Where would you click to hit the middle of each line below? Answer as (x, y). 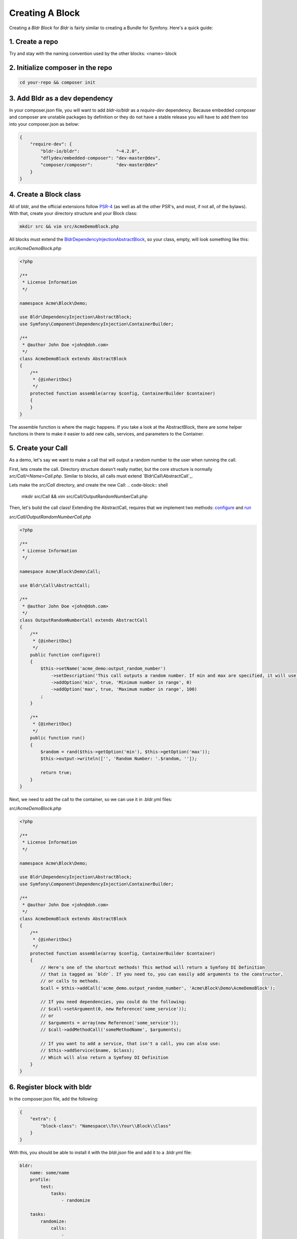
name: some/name (49, 1173)
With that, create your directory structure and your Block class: (74, 213)
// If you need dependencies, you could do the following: (114, 1002)
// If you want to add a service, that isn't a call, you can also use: (130, 1043)
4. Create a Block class (45, 195)
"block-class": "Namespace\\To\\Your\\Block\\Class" (106, 1126)
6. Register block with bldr (50, 1087)
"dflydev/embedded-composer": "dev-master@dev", (100, 158)
